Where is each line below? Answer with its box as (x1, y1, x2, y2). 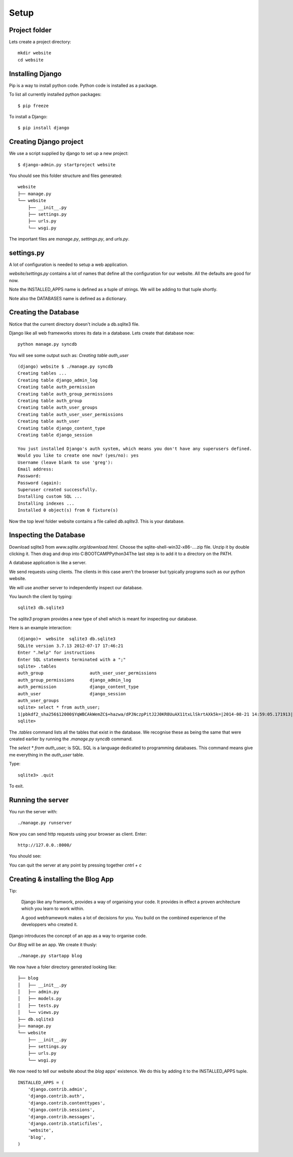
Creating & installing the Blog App (9, 875, 114, 883)
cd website (18, 57, 44, 63)
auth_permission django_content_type (18, 684, 139, 690)
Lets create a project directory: (9, 39, 71, 45)
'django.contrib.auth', (27, 1093, 85, 1099)
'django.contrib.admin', (27, 1087, 87, 1092)
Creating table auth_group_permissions (18, 391, 113, 397)
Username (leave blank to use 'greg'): (18, 460, 113, 465)
